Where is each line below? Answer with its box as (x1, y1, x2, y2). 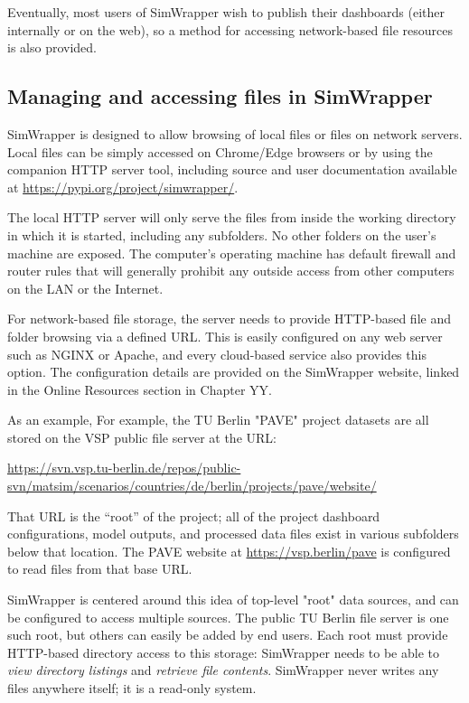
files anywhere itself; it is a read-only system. (7, 679, 257, 698)
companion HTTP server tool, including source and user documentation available (7, 160, 457, 179)
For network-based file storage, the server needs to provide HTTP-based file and (7, 309, 451, 328)
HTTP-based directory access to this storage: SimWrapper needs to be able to (7, 642, 439, 661)
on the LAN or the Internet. (7, 278, 164, 297)
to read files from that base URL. (7, 559, 192, 578)
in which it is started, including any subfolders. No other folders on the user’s (7, 225, 436, 244)
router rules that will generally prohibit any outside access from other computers (7, 261, 455, 280)
